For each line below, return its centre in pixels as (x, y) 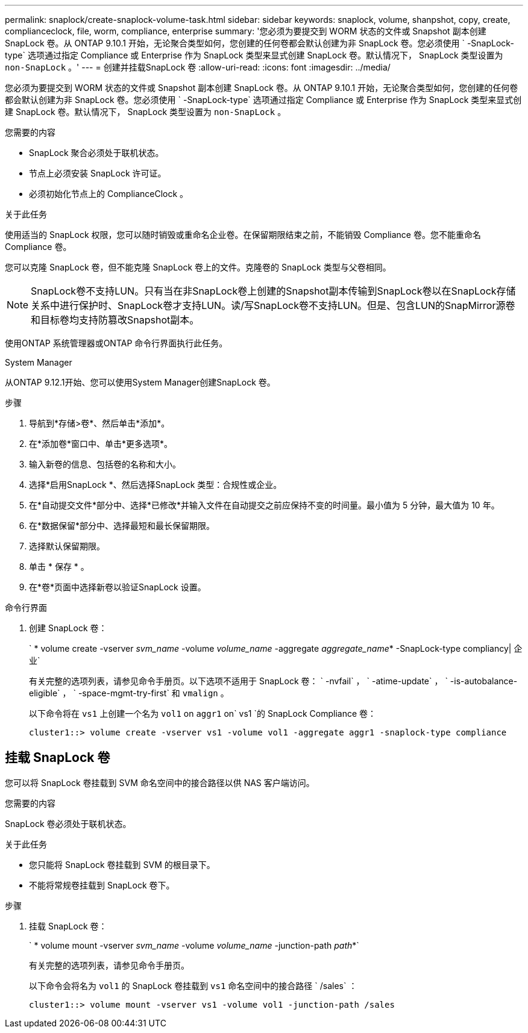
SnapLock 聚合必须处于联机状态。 (96, 153)
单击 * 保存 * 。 (59, 566)
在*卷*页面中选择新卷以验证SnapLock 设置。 (118, 587)
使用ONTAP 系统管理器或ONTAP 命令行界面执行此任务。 (116, 343)
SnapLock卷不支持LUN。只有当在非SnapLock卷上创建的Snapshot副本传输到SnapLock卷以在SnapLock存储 (273, 291)
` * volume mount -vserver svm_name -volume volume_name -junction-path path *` (194, 945)
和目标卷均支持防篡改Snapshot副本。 (115, 320)
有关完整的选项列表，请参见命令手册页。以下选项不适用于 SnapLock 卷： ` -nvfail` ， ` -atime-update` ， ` (238, 681)
